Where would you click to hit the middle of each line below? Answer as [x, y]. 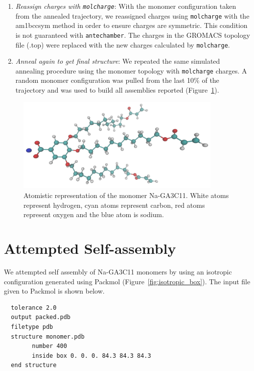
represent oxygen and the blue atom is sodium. [94, 214]
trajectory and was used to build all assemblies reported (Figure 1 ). [117, 90]
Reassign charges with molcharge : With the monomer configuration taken [126, 6]
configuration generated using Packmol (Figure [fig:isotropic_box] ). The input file [127, 281]
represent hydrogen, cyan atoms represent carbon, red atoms [114, 205]
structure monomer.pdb [48, 336]
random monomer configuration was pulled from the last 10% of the [117, 80]
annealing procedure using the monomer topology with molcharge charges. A [131, 70]
